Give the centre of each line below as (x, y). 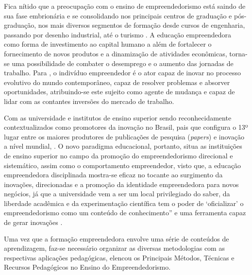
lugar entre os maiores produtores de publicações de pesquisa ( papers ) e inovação (124, 136)
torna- (238, 53)
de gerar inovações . (33, 222)
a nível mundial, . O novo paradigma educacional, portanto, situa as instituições (123, 146)
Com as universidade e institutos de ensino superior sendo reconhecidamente (118, 117)
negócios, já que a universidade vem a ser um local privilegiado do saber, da (117, 194)
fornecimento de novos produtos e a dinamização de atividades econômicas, (116, 53)
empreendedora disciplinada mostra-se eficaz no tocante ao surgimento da (113, 175)
